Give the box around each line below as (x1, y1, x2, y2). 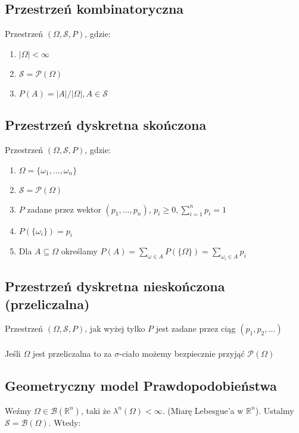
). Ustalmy (255, 404, 294, 416)
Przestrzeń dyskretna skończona (5, 116, 207, 134)
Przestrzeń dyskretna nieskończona (5, 277, 225, 295)
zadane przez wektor (27, 203, 101, 215)
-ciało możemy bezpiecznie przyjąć (119, 347, 245, 360)
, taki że (80, 404, 111, 416)
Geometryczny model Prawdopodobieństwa (5, 376, 277, 394)
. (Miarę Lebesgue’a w (162, 404, 244, 416)
